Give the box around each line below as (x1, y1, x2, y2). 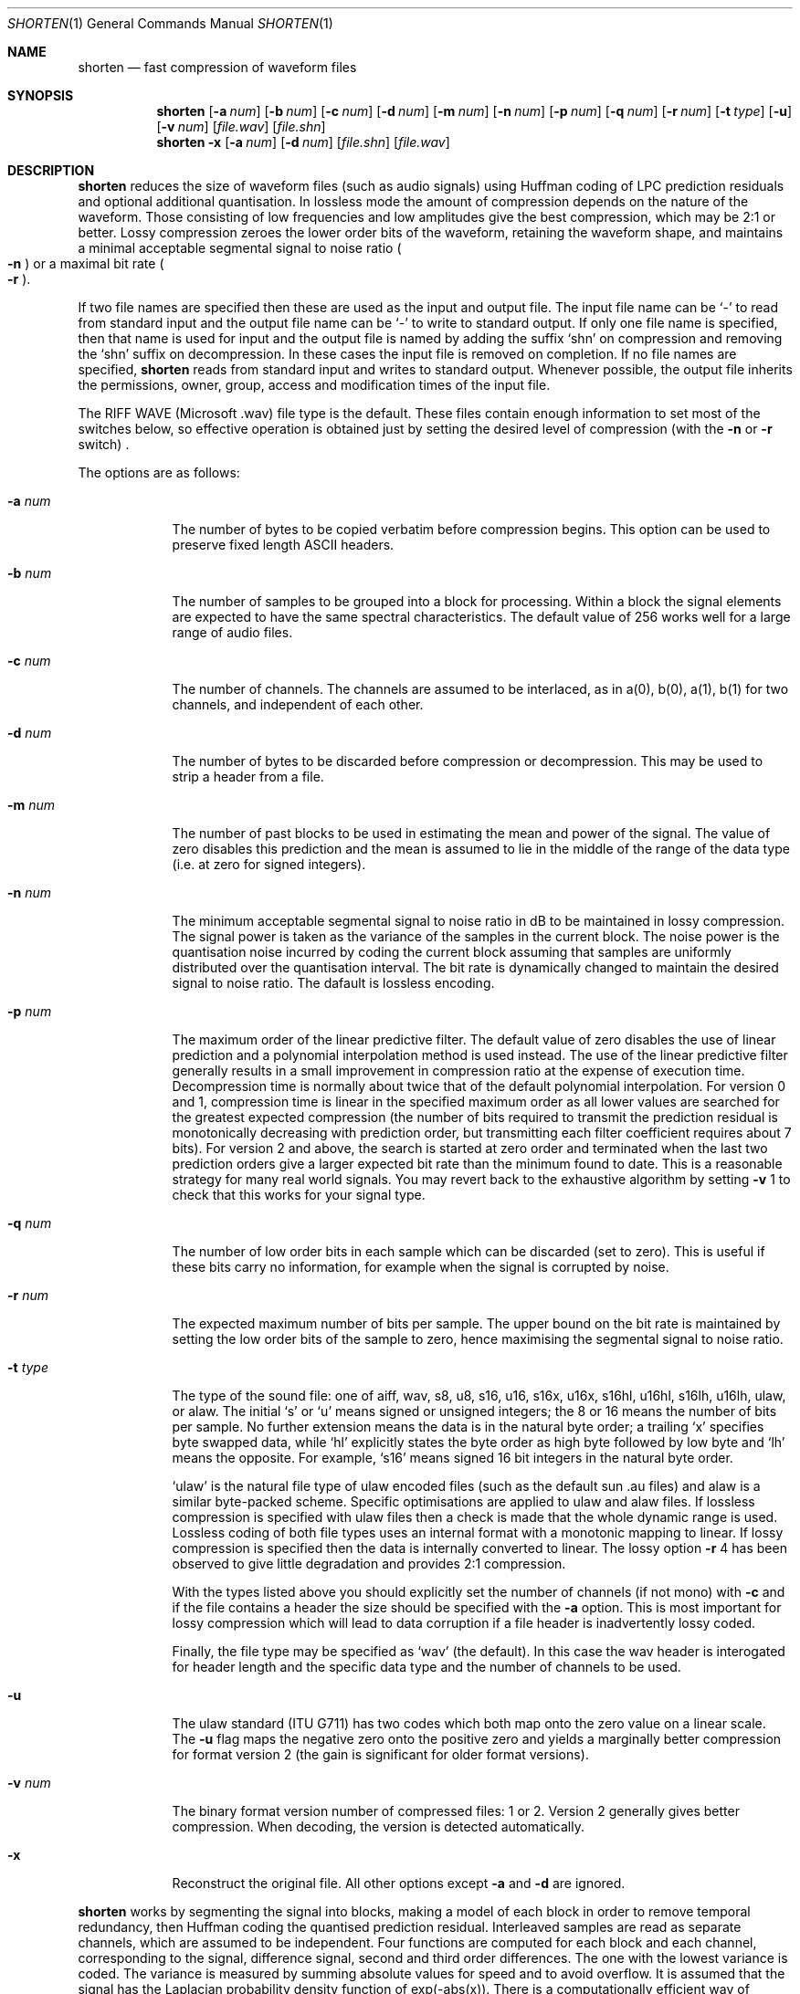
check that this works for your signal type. (172, 1187, 426, 1202)
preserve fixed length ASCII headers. (172, 537, 395, 552)
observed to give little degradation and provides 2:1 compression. (172, 1556, 566, 1571)
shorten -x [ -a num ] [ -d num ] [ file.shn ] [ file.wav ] (156, 134, 450, 150)
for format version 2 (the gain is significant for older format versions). (172, 1747, 589, 1762)
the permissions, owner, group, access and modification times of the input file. (78, 377, 551, 393)
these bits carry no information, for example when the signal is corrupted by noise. (172, 1259, 669, 1275)
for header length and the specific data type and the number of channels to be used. (172, 1659, 681, 1674)
